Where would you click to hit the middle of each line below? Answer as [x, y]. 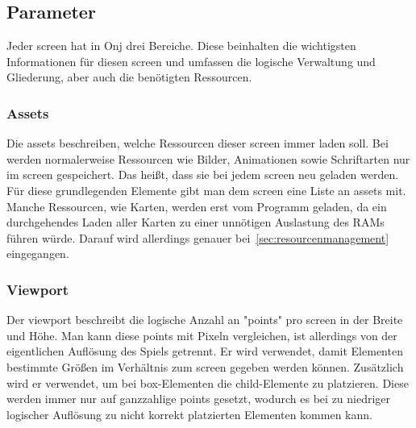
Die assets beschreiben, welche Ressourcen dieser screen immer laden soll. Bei [198, 143]
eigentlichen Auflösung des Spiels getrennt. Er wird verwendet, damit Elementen [205, 351]
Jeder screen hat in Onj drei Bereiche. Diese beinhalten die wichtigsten [181, 46]
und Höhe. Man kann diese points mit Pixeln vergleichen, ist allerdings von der [202, 335]
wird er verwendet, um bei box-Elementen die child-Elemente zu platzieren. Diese [208, 382]
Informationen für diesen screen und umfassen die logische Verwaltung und [191, 61]
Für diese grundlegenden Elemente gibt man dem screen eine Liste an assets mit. [206, 190]
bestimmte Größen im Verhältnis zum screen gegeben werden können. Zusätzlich [205, 366]
